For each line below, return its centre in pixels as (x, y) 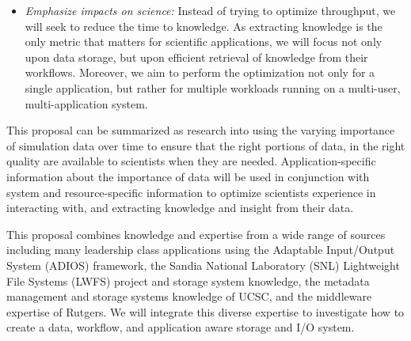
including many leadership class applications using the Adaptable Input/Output (201, 250)
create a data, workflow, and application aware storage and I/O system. (181, 327)
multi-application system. (86, 103)
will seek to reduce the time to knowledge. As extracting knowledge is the (204, 26)
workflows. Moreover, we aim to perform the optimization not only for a (200, 72)
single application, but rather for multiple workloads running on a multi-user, (213, 87)
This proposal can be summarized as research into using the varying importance (201, 130)
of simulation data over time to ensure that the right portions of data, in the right (206, 145)
